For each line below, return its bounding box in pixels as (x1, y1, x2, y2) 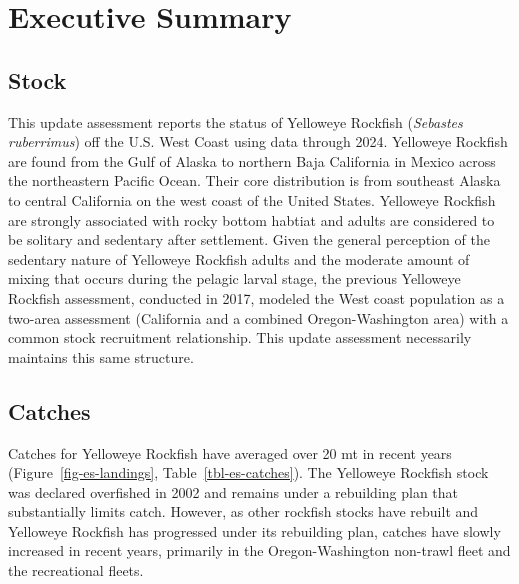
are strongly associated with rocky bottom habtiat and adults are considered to (8, 209, 495, 230)
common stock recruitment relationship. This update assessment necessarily (8, 327, 472, 348)
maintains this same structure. (8, 346, 194, 367)
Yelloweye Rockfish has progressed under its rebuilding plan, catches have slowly (8, 520, 501, 541)
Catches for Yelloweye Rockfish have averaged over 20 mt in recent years (8, 442, 452, 463)
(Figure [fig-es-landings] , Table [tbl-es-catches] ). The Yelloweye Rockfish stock (8, 462, 489, 483)
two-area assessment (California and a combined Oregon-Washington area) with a (8, 307, 509, 328)
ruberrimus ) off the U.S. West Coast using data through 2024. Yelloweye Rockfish (8, 131, 508, 152)
